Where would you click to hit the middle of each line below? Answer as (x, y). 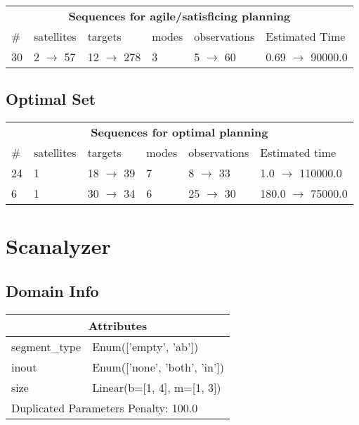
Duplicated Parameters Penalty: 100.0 (105, 407)
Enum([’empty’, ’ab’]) (145, 346)
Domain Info (52, 290)
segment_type (46, 346)
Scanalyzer (58, 246)
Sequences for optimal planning (179, 132)
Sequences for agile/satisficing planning (179, 16)
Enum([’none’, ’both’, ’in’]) (158, 367)
